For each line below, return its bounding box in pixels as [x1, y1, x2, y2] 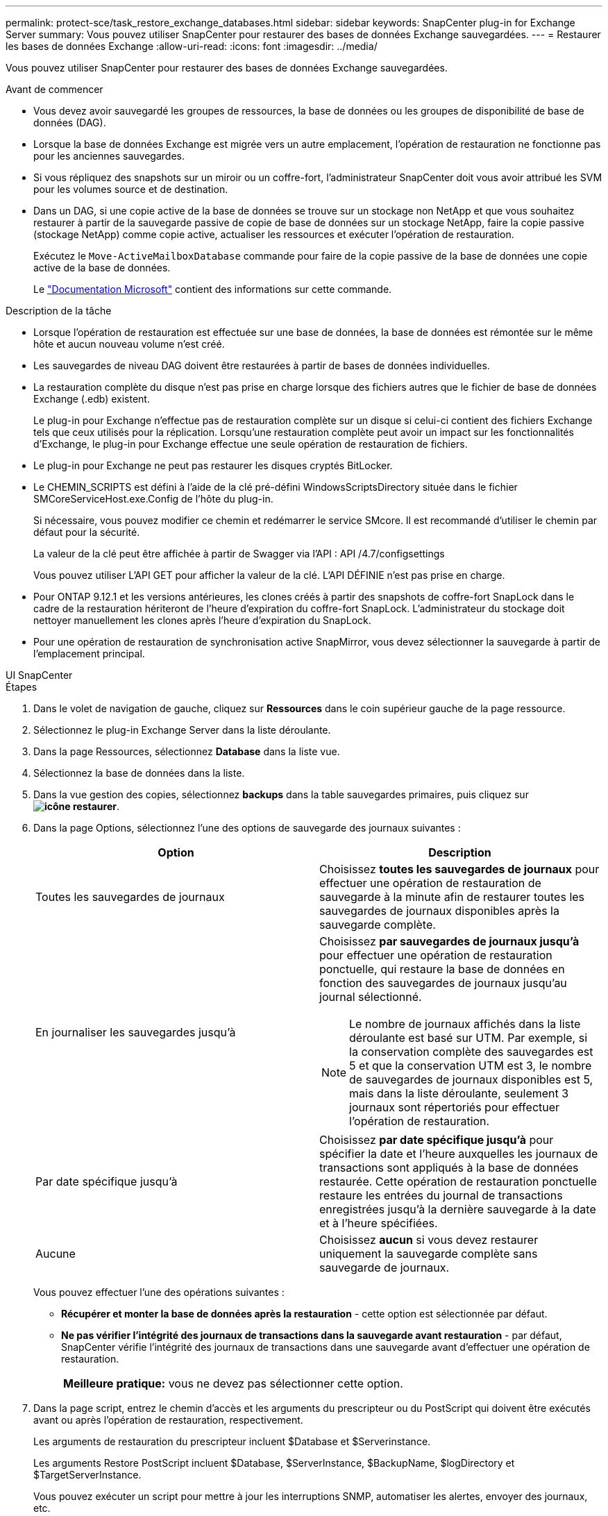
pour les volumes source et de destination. [33, 183, 228, 195]
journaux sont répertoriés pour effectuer [349, 1100, 560, 1114]
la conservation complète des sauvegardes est [349, 1045, 593, 1059]
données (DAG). [33, 117, 106, 128]
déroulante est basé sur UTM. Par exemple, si [349, 1031, 588, 1045]
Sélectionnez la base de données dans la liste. [33, 767, 245, 779]
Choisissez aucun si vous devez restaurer [319, 1233, 539, 1247]
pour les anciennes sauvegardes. [33, 150, 185, 162]
